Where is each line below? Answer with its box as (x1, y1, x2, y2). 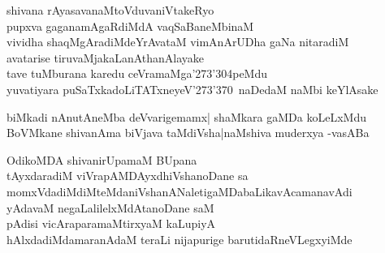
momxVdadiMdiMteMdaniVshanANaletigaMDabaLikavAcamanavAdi (6, 182, 353, 199)
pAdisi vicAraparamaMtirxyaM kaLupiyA (6, 215, 216, 232)
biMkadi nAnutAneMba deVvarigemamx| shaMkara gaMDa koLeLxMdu (6, 108, 366, 125)
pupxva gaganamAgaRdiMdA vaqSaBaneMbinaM (6, 17, 254, 34)
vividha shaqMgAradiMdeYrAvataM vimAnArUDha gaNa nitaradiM (6, 33, 349, 50)
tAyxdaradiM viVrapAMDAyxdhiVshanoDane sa (6, 167, 249, 184)
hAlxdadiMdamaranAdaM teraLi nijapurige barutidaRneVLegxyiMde (6, 230, 353, 247)
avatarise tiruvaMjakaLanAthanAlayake (6, 49, 205, 66)
